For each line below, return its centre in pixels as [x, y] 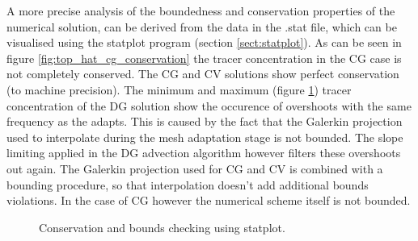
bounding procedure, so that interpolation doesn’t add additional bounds [188, 184]
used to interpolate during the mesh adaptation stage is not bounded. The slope [205, 137]
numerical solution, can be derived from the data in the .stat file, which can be [202, 26]
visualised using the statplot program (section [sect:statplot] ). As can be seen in [204, 42]
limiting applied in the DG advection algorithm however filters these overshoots [204, 153]
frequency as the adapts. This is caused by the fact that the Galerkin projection [205, 121]
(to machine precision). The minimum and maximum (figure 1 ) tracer [179, 89]
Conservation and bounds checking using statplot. [162, 227]
